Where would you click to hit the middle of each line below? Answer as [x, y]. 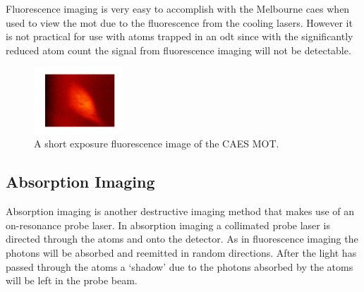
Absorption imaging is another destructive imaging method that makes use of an [180, 211]
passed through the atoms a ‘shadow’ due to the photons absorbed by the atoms [180, 266]
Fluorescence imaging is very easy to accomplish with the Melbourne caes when [178, 8]
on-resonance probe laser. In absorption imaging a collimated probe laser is [168, 225]
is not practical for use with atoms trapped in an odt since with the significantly [180, 36]
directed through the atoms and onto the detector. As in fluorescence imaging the [182, 239]
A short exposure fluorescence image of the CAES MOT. [157, 144]
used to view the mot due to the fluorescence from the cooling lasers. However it [179, 22]
